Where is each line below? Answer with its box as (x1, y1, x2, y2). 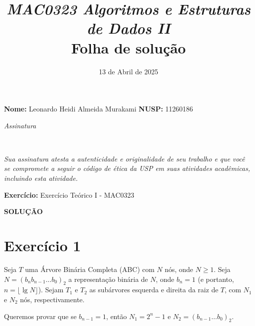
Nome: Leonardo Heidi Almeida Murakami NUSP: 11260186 (4, 104, 193, 114)
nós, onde (165, 264, 193, 274)
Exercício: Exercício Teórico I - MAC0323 (4, 189, 134, 200)
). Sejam (38, 284, 64, 295)
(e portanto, (198, 273, 234, 284)
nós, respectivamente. (20, 294, 85, 304)
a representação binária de (68, 273, 148, 284)
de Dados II (86, 18, 170, 39)
